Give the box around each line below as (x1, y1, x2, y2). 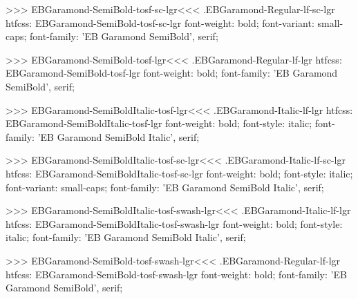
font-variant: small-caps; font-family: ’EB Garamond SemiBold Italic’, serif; (6, 180, 324, 194)
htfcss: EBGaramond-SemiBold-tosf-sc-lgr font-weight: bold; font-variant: (6, 15, 314, 30)
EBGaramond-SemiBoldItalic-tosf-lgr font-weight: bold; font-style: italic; (6, 116, 312, 131)
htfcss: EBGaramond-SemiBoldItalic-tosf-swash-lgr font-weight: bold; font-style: (6, 216, 343, 231)
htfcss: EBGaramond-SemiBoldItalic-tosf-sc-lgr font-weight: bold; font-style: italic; (6, 166, 353, 180)
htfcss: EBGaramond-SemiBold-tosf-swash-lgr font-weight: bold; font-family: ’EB (6, 267, 347, 281)
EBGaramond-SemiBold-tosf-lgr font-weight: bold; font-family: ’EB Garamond (6, 66, 338, 80)
